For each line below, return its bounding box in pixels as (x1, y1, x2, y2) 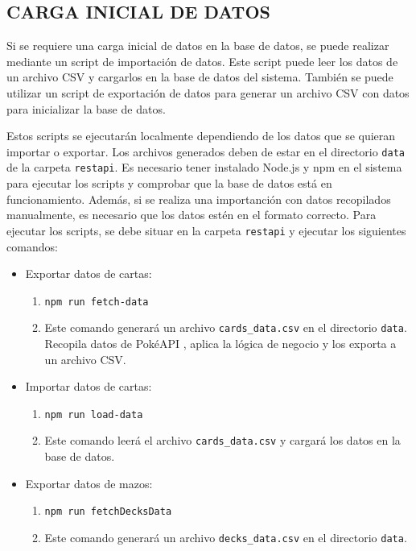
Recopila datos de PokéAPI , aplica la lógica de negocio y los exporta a (44, 335, 397, 352)
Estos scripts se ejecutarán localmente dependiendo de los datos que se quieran (6, 127, 396, 144)
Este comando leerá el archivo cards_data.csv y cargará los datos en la (44, 432, 401, 449)
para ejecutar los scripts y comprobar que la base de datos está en (6, 175, 332, 192)
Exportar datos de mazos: (25, 474, 153, 491)
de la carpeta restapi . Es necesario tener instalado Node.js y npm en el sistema (6, 159, 402, 176)
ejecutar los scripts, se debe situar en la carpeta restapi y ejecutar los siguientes (6, 222, 406, 238)
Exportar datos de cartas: (25, 265, 152, 282)
